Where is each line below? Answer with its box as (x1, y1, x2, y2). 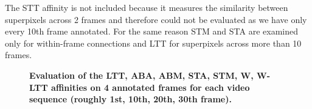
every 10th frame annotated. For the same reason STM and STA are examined (5, 25, 298, 38)
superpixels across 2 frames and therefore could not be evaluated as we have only (5, 13, 307, 25)
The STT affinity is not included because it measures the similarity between (5, 1, 288, 13)
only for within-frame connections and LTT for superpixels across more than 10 (5, 36, 302, 49)
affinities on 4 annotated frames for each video (51, 81, 250, 93)
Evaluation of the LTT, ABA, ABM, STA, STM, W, (29, 68, 254, 81)
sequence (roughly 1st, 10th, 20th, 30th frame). (29, 93, 232, 105)
